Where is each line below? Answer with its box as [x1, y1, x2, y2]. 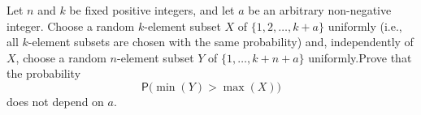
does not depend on [7, 92, 104, 109]
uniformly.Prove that [308, 49, 412, 66]
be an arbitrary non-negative [248, 2, 392, 18]
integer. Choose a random [7, 17, 135, 34]
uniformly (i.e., [328, 17, 402, 34]
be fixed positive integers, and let [69, 2, 235, 18]
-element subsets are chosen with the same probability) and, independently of [28, 33, 414, 50]
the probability [7, 65, 81, 82]
